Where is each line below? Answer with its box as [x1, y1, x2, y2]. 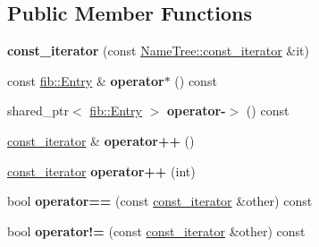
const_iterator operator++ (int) [7, 161, 196, 180]
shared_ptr [7, 101, 70, 120]
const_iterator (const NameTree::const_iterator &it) [7, 41, 309, 60]
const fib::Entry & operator [7, 71, 164, 89]
